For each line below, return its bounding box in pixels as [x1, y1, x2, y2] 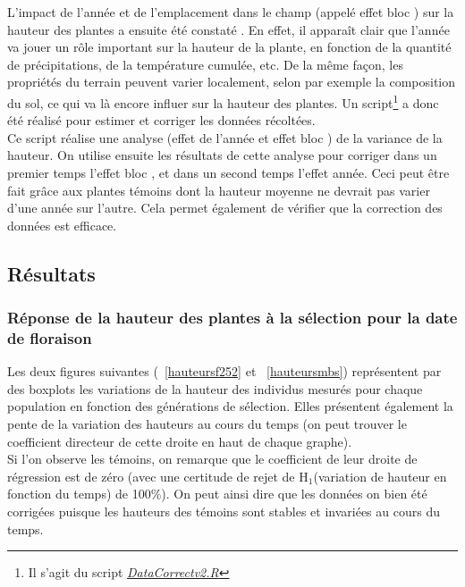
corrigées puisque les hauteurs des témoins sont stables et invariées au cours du [7, 502, 440, 521]
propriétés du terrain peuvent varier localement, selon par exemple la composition [7, 72, 456, 91]
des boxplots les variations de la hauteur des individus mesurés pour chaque [7, 379, 423, 398]
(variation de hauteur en [313, 466, 447, 485]
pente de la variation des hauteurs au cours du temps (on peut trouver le [7, 415, 407, 433]
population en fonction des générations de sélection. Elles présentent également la [7, 397, 453, 415]
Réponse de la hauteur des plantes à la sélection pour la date [7, 306, 458, 329]
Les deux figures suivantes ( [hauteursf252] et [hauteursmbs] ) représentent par [7, 362, 442, 381]
